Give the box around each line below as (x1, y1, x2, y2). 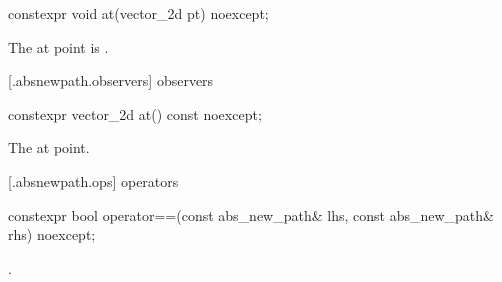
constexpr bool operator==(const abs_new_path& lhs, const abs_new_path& (8, 204, 494, 225)
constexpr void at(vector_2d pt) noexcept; (8, 3, 269, 23)
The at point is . (8, 36, 109, 57)
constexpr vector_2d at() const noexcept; (8, 103, 262, 124)
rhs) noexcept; (8, 224, 96, 245)
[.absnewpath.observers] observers (8, 70, 214, 91)
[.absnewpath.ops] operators (8, 170, 179, 191)
